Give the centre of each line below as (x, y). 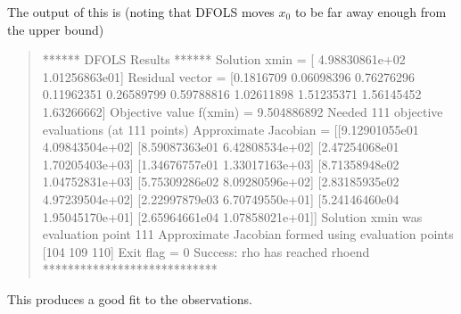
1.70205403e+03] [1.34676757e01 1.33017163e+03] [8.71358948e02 (221, 164)
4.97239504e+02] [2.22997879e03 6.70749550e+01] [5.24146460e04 (221, 198)
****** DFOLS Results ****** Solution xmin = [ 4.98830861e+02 (224, 59)
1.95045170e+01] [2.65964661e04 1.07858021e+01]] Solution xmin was (232, 216)
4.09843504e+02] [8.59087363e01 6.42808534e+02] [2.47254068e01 (221, 147)
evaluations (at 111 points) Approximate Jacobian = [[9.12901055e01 (230, 129)
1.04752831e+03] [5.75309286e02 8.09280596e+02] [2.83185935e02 (221, 182)
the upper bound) (56, 29)
